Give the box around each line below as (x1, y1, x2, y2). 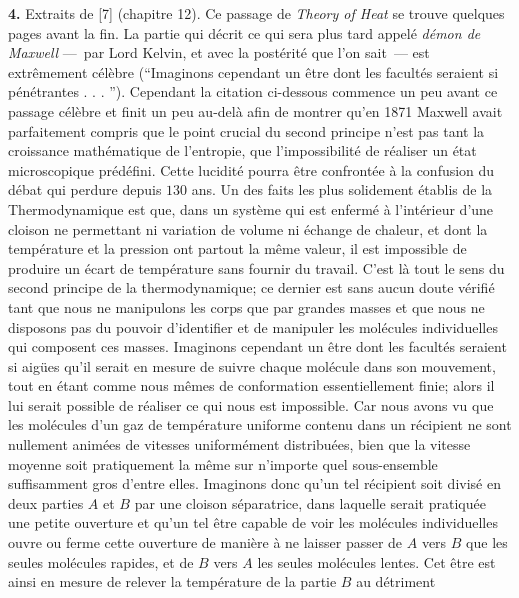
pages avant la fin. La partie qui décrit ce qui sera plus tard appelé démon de (8, 22, 481, 43)
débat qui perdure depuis (8, 179, 162, 200)
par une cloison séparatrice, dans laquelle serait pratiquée (134, 492, 486, 513)
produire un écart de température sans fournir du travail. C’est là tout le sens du (8, 257, 505, 278)
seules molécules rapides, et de (8, 551, 194, 572)
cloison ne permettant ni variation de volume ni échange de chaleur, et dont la (8, 218, 488, 239)
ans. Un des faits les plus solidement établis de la (191, 179, 493, 200)
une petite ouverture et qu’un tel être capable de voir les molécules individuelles (8, 512, 498, 533)
